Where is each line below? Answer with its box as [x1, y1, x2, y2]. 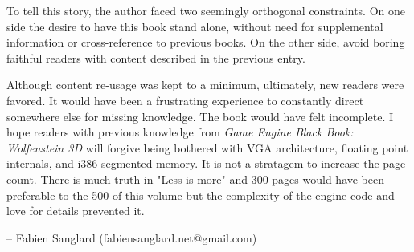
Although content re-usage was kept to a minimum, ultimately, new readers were [6, 76, 404, 93]
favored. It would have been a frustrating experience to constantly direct [6, 91, 364, 108]
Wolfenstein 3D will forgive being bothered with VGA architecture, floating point [6, 139, 408, 156]
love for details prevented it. [6, 202, 145, 219]
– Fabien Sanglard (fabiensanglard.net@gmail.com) [6, 229, 257, 246]
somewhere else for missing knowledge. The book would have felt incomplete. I [6, 108, 393, 124]
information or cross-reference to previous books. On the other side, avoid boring [6, 34, 405, 51]
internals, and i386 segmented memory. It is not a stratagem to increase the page [6, 155, 406, 172]
